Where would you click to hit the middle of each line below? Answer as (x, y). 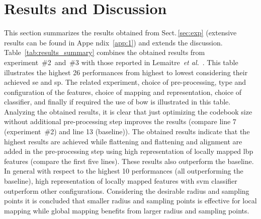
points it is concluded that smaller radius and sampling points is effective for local (130, 201)
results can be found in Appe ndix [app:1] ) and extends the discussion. (113, 42)
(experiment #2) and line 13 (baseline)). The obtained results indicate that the (127, 131)
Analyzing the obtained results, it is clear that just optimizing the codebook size (128, 111)
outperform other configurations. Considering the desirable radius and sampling (127, 190)
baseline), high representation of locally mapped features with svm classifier (121, 181)
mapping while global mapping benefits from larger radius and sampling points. (127, 210)
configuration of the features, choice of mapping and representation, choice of (123, 92)
